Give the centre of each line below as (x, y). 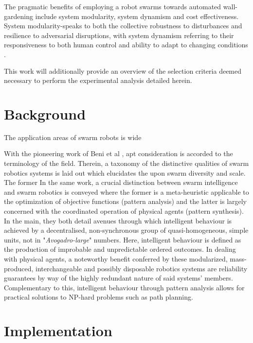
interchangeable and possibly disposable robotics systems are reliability (142, 268)
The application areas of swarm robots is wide (73, 137)
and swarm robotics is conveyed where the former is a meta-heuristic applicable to (126, 192)
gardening (18, 16)
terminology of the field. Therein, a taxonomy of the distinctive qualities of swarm (126, 163)
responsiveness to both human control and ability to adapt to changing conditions (126, 45)
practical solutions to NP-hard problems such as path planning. (99, 297)
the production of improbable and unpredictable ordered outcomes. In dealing (120, 249)
